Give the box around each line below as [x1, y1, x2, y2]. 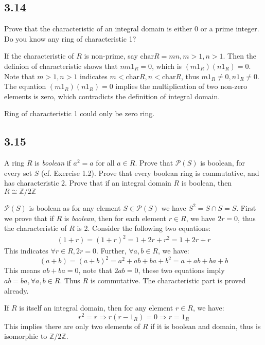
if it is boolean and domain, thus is [150, 320, 261, 331]
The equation [4, 81, 46, 92]
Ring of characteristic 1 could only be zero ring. [4, 108, 155, 119]
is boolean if [34, 157, 71, 168]
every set [4, 167, 32, 178]
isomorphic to [4, 331, 47, 341]
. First [236, 202, 256, 213]
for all [96, 157, 115, 168]
